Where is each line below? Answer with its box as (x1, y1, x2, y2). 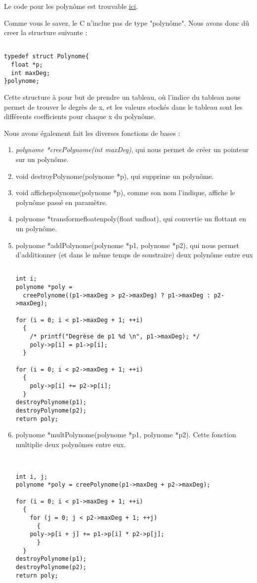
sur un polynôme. (15, 154, 69, 165)
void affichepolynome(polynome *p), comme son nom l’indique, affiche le (15, 187, 235, 198)
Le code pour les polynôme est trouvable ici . (4, 1, 138, 11)
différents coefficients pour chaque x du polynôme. (4, 111, 156, 122)
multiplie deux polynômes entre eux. (15, 439, 126, 449)
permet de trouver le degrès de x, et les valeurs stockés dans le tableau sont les (4, 101, 243, 112)
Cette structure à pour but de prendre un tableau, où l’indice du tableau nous (4, 92, 241, 102)
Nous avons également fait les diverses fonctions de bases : (4, 127, 180, 138)
